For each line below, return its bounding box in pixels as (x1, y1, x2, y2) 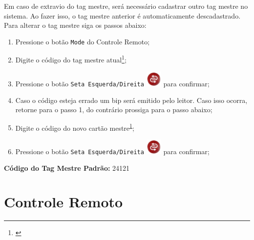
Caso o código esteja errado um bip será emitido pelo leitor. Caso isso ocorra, (15, 95, 248, 105)
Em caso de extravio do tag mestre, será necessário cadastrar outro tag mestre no (4, 1, 248, 11)
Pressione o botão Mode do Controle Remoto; (15, 36, 150, 46)
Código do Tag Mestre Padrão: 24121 (4, 162, 130, 173)
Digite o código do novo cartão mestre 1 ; (15, 121, 134, 133)
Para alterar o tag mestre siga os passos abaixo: (4, 20, 147, 30)
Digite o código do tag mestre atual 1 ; (15, 53, 127, 65)
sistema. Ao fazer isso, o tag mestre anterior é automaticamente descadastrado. (4, 10, 241, 20)
